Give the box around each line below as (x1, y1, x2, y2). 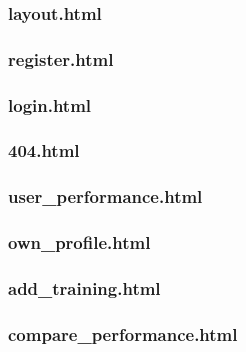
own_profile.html (8, 230, 151, 255)
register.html (8, 46, 114, 71)
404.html (8, 138, 80, 163)
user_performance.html (8, 184, 203, 209)
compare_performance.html (8, 321, 238, 346)
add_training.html (8, 275, 161, 300)
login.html (8, 92, 92, 117)
